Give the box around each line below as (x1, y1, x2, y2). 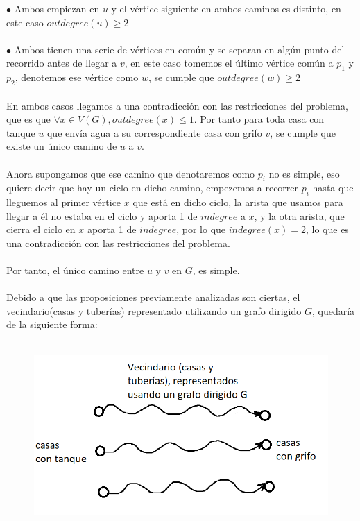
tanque (6, 125, 35, 139)
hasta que (312, 180, 354, 195)
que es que (6, 112, 51, 126)
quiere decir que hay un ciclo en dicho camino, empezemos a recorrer (6, 180, 299, 195)
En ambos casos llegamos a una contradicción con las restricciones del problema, (6, 98, 348, 112)
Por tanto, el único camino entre (6, 263, 144, 277)
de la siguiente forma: (6, 317, 98, 332)
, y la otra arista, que (254, 208, 345, 223)
